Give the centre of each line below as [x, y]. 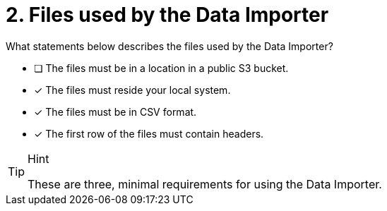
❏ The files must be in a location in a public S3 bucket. [161, 68]
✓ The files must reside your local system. [132, 90]
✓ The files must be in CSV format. [115, 111]
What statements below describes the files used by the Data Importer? [169, 46]
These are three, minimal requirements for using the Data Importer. [205, 184]
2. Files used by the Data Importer [167, 15]
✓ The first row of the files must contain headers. [149, 133]
